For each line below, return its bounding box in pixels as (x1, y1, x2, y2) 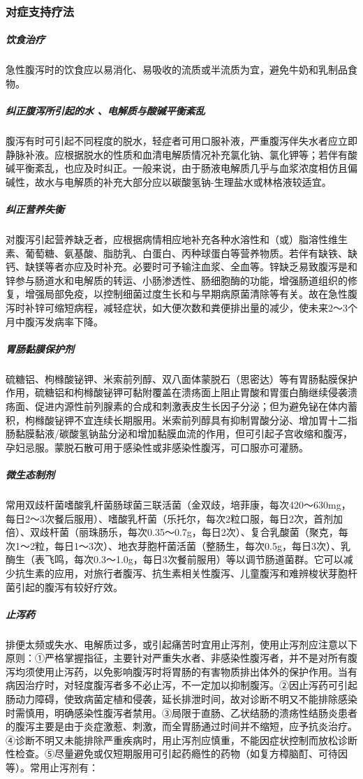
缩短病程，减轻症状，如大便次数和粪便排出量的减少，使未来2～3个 (54, 300, 357, 315)
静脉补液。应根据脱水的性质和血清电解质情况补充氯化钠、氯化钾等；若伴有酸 (6, 147, 357, 161)
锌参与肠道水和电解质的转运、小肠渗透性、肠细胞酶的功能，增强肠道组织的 (6, 272, 348, 287)
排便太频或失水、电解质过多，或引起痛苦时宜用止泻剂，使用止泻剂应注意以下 (6, 636, 357, 651)
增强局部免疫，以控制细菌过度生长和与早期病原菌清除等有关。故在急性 (24, 286, 348, 301)
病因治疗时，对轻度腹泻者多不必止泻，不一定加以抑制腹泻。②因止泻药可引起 (6, 678, 357, 692)
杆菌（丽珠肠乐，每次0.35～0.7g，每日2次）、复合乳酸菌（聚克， (49, 525, 339, 539)
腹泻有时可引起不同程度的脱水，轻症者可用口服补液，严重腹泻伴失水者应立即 (6, 133, 357, 148)
